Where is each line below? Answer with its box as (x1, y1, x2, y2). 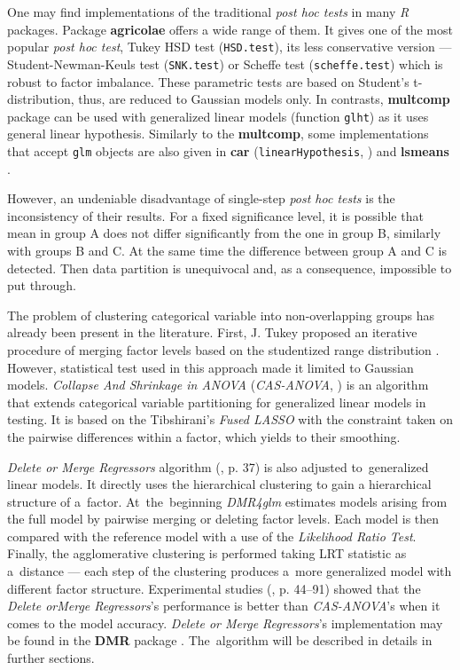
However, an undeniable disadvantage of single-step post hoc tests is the (7, 189, 395, 208)
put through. (7, 276, 76, 295)
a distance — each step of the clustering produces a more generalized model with (7, 562, 452, 580)
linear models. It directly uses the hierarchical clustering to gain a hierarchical (7, 475, 432, 493)
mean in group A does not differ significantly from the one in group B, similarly (7, 224, 441, 242)
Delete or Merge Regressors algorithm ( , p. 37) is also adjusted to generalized (7, 457, 429, 476)
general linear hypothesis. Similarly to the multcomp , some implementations (7, 124, 429, 143)
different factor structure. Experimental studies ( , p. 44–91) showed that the (7, 579, 421, 597)
